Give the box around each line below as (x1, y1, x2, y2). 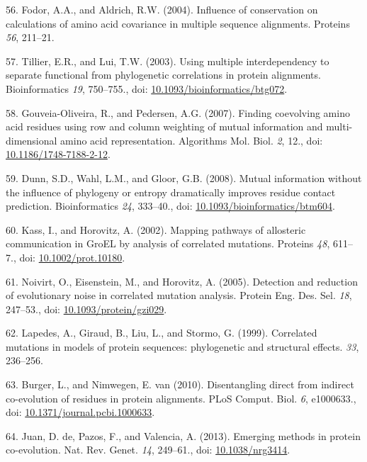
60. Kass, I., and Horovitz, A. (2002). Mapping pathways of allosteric (6, 222, 306, 237)
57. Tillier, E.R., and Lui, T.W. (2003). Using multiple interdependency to (6, 53, 329, 68)
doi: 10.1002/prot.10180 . (19, 249, 125, 264)
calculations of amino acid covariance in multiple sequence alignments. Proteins (6, 16, 350, 30)
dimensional (6, 133, 57, 147)
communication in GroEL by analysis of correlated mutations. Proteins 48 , (6, 236, 330, 251)
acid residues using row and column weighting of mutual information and (6, 119, 323, 134)
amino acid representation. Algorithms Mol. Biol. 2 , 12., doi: (60, 133, 323, 147)
